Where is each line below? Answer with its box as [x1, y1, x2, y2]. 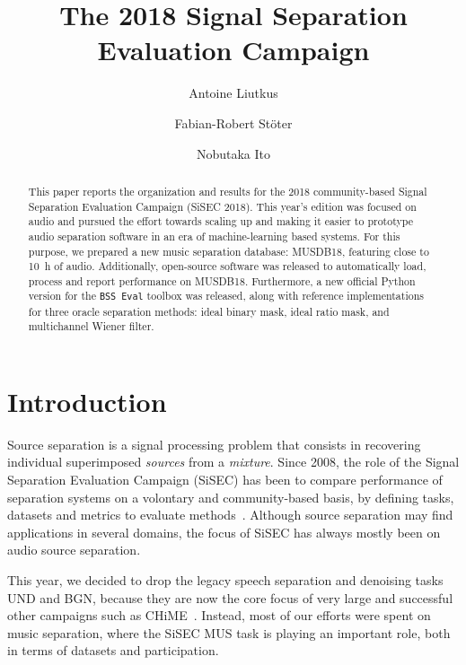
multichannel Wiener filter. [28, 319, 154, 334]
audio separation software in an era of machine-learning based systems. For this [28, 228, 400, 243]
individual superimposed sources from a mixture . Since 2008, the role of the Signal [7, 452, 460, 471]
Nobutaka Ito [196, 144, 271, 162]
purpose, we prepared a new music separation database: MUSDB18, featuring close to [28, 243, 429, 258]
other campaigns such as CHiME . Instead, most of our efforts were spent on [7, 606, 431, 625]
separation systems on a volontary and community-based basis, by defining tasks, [7, 487, 454, 506]
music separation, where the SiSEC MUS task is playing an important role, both [7, 623, 451, 642]
